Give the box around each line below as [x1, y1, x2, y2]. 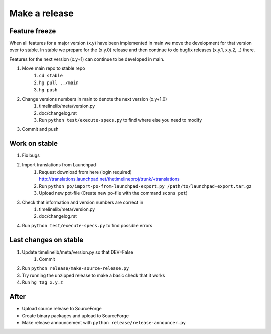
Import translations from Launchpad [22, 161, 96, 168]
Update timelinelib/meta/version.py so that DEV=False [22, 249, 133, 255]
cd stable [39, 73, 63, 78]
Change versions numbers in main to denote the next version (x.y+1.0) [22, 96, 167, 102]
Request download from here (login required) [39, 169, 132, 175]
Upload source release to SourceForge [22, 306, 102, 312]
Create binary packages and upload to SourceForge [22, 312, 129, 319]
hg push [39, 87, 58, 93]
